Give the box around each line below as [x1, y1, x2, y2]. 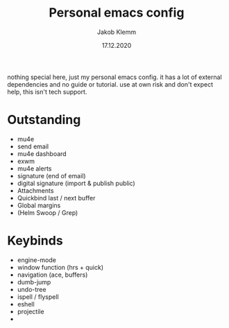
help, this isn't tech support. [7, 87, 87, 96]
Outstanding [7, 112, 81, 128]
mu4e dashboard [17, 149, 67, 157]
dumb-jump [17, 277, 51, 286]
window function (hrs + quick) [17, 263, 104, 271]
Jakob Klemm [96, 28, 137, 36]
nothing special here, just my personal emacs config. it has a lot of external [7, 73, 222, 81]
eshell [17, 300, 35, 308]
